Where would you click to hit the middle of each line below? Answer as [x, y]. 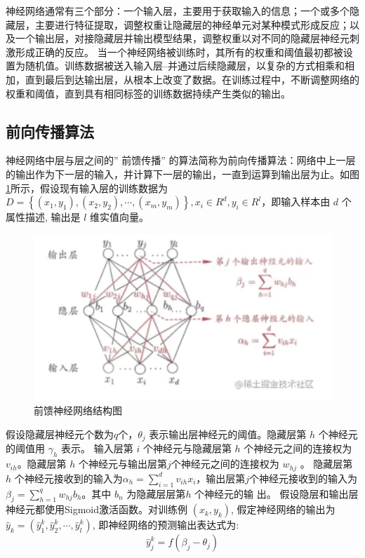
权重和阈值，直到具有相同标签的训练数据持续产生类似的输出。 [148, 93]
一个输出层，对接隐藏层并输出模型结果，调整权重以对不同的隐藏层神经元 [182, 38]
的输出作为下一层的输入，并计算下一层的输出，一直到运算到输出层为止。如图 [182, 173]
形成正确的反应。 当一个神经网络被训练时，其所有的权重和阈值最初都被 [179, 52]
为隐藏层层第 [156, 493]
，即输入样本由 [296, 202]
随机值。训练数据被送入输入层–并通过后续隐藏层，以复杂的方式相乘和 [185, 66]
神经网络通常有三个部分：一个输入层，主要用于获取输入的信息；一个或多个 [178, 11]
